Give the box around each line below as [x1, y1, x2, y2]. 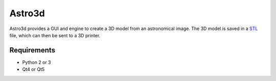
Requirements [9, 46, 56, 55]
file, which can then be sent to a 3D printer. [9, 32, 101, 38]
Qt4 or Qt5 [22, 66, 45, 72]
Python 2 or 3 [22, 59, 51, 65]
